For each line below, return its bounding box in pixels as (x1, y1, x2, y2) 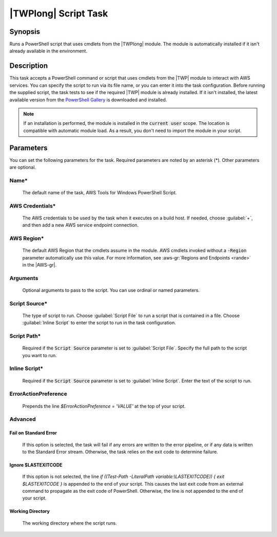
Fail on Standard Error (9, 430, 57, 436)
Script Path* (9, 332, 41, 340)
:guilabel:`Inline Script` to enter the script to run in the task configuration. (22, 320, 176, 326)
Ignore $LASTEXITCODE (9, 461, 63, 468)
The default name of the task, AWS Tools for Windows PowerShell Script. (22, 189, 177, 195)
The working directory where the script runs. (22, 520, 117, 526)
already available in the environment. (9, 48, 87, 54)
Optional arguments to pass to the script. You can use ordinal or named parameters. (22, 287, 200, 293)
